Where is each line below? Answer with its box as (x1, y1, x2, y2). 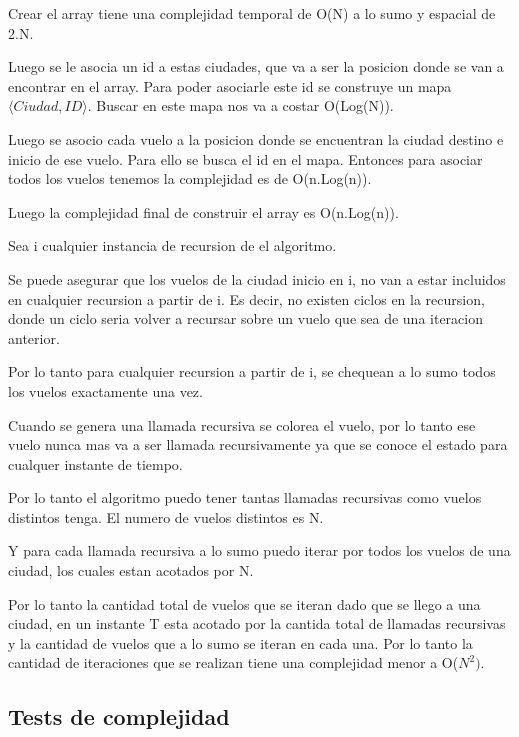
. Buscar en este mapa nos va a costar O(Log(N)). (87, 95, 394, 116)
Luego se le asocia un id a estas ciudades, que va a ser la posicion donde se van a (8, 56, 504, 77)
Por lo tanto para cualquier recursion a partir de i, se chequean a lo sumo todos (8, 361, 496, 382)
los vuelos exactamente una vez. (8, 380, 203, 401)
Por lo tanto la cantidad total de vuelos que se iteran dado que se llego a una (8, 593, 481, 614)
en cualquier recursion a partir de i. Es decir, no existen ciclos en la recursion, (8, 288, 485, 309)
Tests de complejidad (8, 701, 230, 732)
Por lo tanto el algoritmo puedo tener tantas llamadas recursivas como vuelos (8, 487, 482, 508)
